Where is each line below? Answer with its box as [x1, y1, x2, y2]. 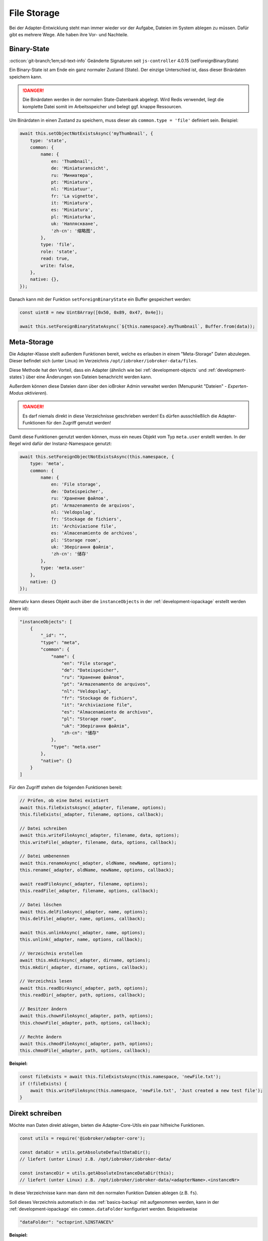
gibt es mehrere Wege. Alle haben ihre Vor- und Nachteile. [9, 31, 129, 37]
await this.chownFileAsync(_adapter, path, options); [19, 1013, 153, 1019]
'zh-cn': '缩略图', [51, 228, 96, 233]
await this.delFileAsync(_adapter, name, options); [19, 909, 148, 914]
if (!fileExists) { [19, 1081, 67, 1087]
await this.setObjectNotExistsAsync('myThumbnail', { [19, 131, 153, 137]
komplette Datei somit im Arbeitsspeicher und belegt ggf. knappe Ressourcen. [22, 103, 182, 109]
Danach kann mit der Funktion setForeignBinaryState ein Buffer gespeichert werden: [9, 296, 192, 302]
